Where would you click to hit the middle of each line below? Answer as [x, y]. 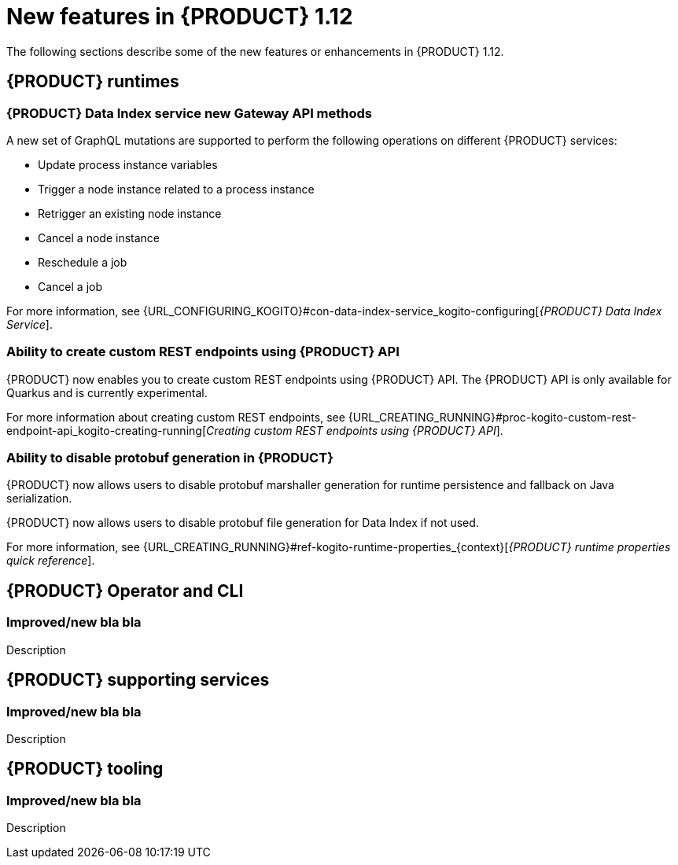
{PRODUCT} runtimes [93, 82]
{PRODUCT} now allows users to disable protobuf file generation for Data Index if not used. [243, 523]
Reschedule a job [83, 262]
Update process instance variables [128, 164]
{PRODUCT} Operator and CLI [125, 591]
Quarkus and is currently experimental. [107, 392]
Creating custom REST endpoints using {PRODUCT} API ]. [355, 430]
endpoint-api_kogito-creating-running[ [106, 430]
